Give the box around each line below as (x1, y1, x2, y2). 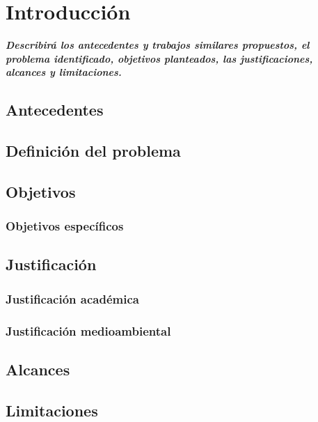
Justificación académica (6, 290, 139, 307)
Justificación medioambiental (6, 322, 171, 339)
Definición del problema (6, 140, 181, 162)
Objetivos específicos (6, 217, 124, 235)
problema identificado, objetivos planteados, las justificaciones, (6, 51, 313, 65)
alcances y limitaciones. (6, 65, 122, 79)
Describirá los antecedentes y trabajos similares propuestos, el (6, 38, 310, 52)
